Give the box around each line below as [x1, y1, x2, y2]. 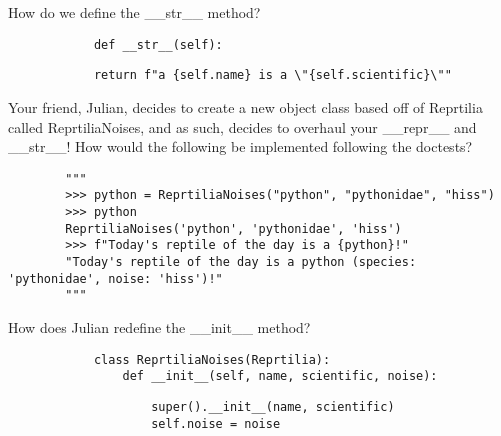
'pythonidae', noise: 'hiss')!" [8, 271, 223, 286]
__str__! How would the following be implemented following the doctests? [8, 136, 473, 157]
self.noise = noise [151, 416, 281, 431]
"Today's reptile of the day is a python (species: [65, 254, 417, 269]
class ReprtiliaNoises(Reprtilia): [93, 352, 331, 367]
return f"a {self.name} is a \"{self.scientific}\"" [93, 68, 452, 83]
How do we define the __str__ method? [8, 2, 261, 22]
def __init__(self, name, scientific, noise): [122, 369, 438, 384]
